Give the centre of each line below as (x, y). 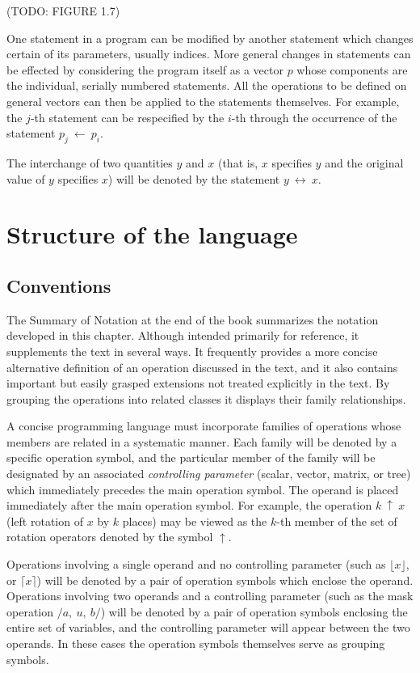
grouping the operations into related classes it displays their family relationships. (206, 398)
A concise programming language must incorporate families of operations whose (204, 426)
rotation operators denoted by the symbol (110, 537)
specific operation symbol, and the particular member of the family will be (191, 457)
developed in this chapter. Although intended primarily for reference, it (183, 335)
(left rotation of (45, 521)
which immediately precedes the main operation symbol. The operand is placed (203, 489)
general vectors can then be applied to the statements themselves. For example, (203, 101)
